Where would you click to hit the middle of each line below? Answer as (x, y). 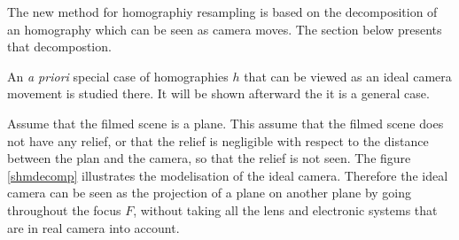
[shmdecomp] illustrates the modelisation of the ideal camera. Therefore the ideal (228, 175)
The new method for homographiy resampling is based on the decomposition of (222, 12)
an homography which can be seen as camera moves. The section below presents (225, 29)
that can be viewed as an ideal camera (348, 76)
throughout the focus (64, 209)
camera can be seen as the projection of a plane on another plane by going (210, 193)
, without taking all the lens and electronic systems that (285, 209)
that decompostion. (59, 46)
